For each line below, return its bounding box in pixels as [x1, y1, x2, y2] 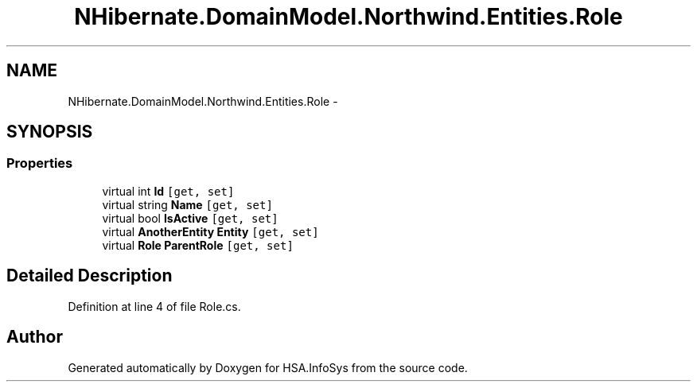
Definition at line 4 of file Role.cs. [68, 299, 241, 313]
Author [6, 327, 63, 347]
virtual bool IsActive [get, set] [102, 211, 278, 225]
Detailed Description [6, 266, 173, 286]
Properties [6, 155, 73, 172]
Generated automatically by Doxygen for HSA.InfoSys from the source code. [68, 360, 468, 374]
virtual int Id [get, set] [102, 184, 235, 198]
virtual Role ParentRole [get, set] [102, 238, 294, 252]
